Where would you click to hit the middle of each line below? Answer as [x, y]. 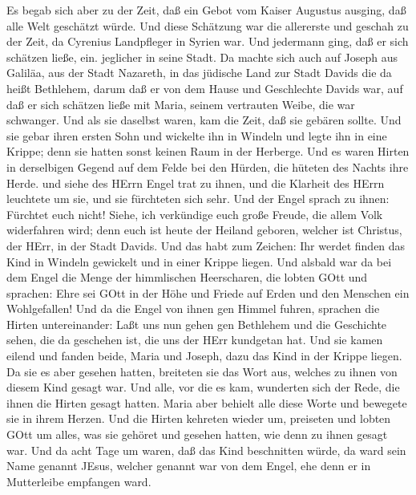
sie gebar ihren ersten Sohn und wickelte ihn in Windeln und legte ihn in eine [197, 135]
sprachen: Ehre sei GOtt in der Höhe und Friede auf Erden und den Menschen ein [208, 292]
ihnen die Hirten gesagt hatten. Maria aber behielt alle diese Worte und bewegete [207, 402]
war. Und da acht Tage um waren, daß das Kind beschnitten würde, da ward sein [206, 450]
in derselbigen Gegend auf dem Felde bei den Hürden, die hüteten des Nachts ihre [208, 166]
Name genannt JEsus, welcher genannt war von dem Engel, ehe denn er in [189, 466]
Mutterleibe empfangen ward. [79, 481]
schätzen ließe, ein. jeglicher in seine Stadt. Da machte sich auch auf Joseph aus [202, 57]
